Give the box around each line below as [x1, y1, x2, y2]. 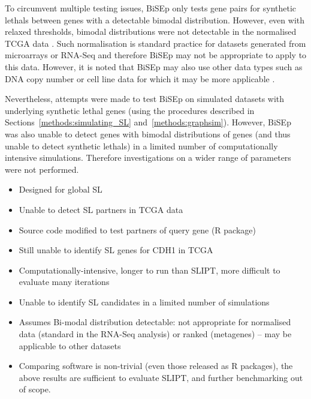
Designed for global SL [19, 183, 102, 196]
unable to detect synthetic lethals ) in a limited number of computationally [5, 139, 278, 152]
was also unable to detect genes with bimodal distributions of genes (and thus [5, 127, 291, 140]
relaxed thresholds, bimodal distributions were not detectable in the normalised [5, 25, 297, 38]
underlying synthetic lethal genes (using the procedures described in [5, 104, 255, 116]
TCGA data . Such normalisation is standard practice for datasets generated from [5, 37, 306, 49]
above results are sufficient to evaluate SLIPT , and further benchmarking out [19, 371, 303, 383]
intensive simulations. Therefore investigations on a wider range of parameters [5, 151, 291, 164]
